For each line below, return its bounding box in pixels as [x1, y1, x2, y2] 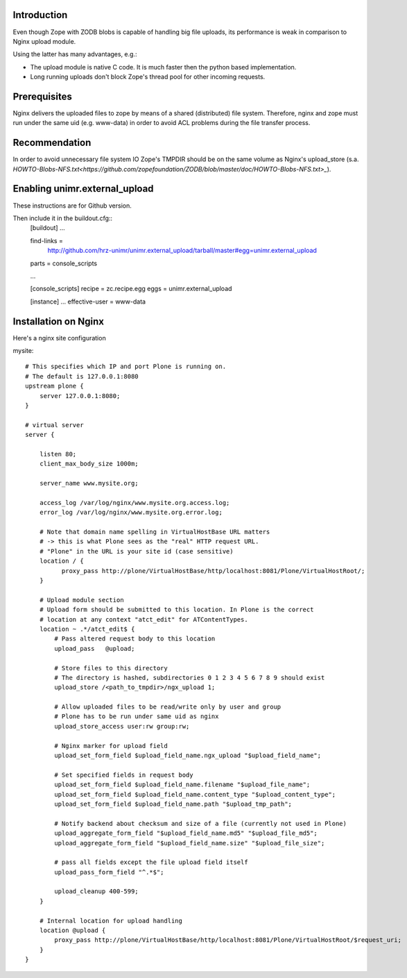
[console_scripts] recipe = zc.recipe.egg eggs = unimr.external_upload [30, 285, 232, 293]
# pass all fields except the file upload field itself [54, 859, 249, 866]
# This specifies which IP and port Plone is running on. [25, 363, 227, 371]
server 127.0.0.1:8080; [39, 392, 121, 399]
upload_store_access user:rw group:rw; [54, 722, 190, 730]
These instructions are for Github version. [12, 201, 132, 210]
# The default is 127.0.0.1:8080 [25, 372, 139, 380]
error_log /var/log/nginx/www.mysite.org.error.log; [39, 508, 223, 517]
